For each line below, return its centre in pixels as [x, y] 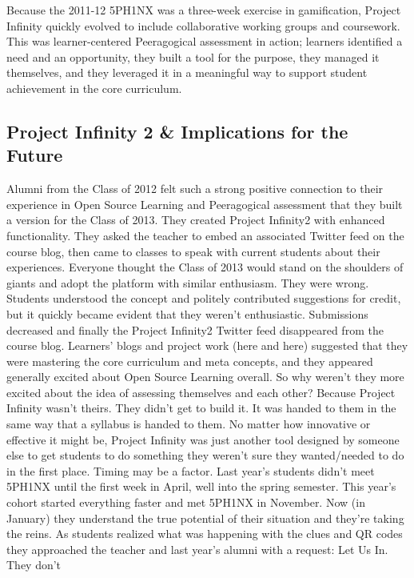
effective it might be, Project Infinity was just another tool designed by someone [203, 439]
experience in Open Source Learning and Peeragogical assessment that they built [205, 204]
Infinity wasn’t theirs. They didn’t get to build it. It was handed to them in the [201, 408]
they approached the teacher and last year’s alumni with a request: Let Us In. [197, 549]
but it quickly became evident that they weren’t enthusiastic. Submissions [187, 313]
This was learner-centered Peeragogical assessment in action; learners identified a [205, 41]
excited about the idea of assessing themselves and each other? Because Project [201, 392]
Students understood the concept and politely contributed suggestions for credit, [204, 298]
